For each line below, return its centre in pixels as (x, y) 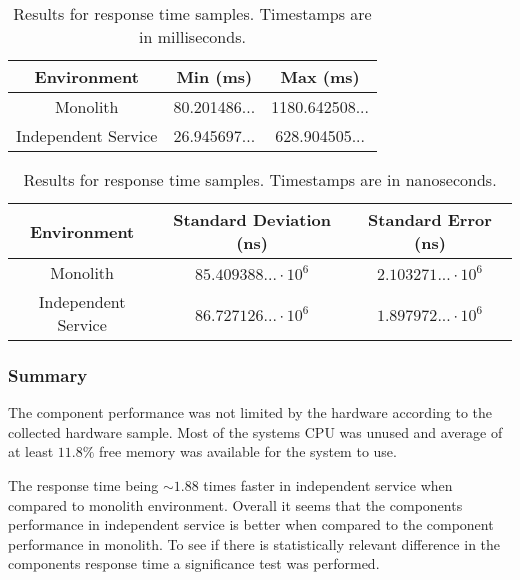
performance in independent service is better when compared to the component (251, 524)
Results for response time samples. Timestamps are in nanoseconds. (260, 179)
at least (31, 451)
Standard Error (430, 219)
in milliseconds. (192, 36)
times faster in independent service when (328, 485)
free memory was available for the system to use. (248, 451)
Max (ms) (320, 76)
